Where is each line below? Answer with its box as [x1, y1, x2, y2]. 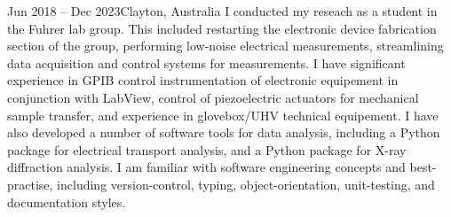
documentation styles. [7, 192, 126, 211]
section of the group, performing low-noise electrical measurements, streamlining [7, 36, 444, 55]
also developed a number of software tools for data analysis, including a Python [7, 123, 440, 142]
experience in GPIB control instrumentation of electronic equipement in [7, 71, 399, 89]
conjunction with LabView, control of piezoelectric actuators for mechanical [7, 88, 419, 106]
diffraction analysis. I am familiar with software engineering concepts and [7, 158, 406, 176]
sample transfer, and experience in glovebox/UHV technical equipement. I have [7, 105, 439, 124]
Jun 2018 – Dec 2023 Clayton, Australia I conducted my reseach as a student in [7, 2, 438, 19]
